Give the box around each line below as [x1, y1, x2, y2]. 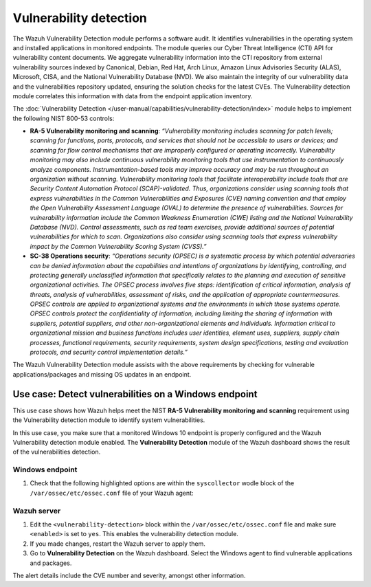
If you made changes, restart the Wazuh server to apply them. [30, 540, 206, 548]
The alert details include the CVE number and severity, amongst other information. [12, 571, 246, 579]
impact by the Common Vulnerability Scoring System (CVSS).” [30, 242, 207, 250]
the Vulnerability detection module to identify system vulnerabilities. [12, 416, 205, 424]
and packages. [30, 559, 72, 567]
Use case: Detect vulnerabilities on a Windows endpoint [12, 388, 258, 400]
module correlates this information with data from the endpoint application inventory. [12, 91, 253, 100]
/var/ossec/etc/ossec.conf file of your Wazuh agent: [30, 489, 194, 497]
